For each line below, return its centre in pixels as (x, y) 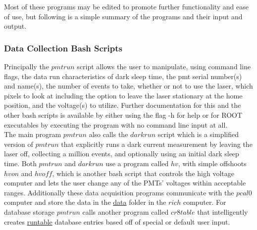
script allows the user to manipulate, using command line (164, 66)
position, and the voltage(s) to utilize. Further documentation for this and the (123, 105)
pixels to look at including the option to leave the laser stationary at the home (123, 95)
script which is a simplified (198, 134)
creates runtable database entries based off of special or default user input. (117, 221)
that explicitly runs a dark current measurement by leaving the (157, 144)
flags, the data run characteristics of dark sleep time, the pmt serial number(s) (123, 76)
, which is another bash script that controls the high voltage (143, 173)
